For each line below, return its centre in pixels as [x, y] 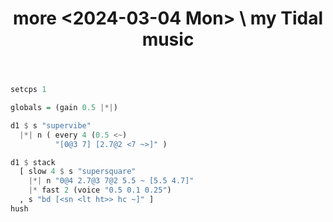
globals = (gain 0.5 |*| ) [64, 108]
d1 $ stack [33, 162]
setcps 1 [28, 90]
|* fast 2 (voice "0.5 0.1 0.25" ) [100, 190]
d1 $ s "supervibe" [51, 125]
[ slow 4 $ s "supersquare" [78, 172]
